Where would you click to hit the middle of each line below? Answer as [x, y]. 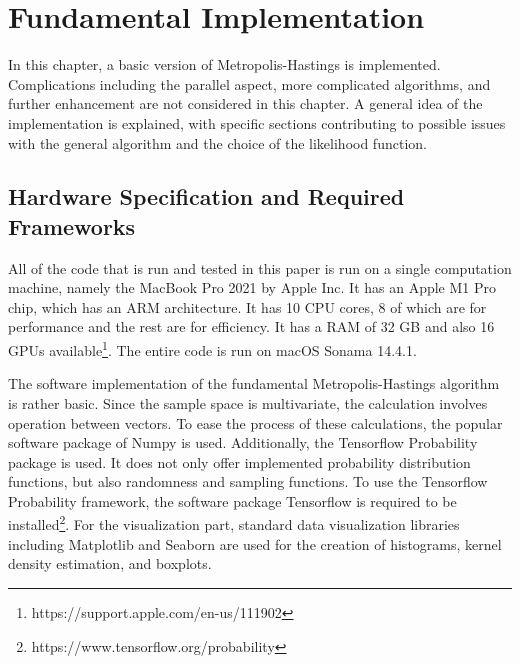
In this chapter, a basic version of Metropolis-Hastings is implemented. [224, 64]
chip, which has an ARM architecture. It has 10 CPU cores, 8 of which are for [247, 306]
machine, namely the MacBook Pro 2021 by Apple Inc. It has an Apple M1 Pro [252, 287]
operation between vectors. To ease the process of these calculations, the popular [255, 422]
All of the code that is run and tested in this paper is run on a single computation [260, 267]
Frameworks [72, 225]
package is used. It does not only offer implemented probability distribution [239, 461]
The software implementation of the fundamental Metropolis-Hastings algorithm [254, 383]
